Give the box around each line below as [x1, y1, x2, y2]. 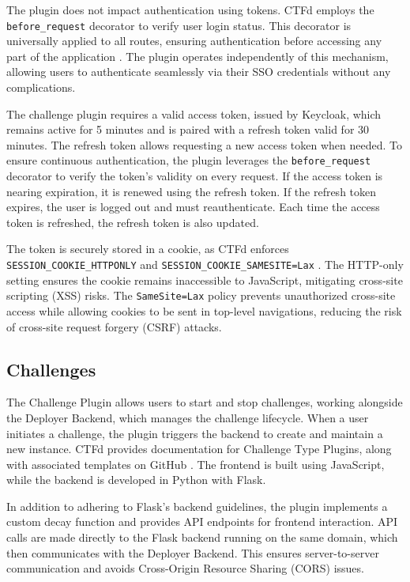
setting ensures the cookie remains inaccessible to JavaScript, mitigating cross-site [6, 271, 403, 288]
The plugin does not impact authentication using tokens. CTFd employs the [6, 2, 374, 17]
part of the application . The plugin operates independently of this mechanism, [6, 47, 389, 64]
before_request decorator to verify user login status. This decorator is [6, 17, 352, 33]
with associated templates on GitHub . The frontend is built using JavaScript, [6, 455, 385, 472]
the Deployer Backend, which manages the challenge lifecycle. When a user [6, 409, 369, 425]
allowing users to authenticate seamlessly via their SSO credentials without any [6, 63, 391, 80]
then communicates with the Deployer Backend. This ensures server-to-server [6, 544, 379, 561]
